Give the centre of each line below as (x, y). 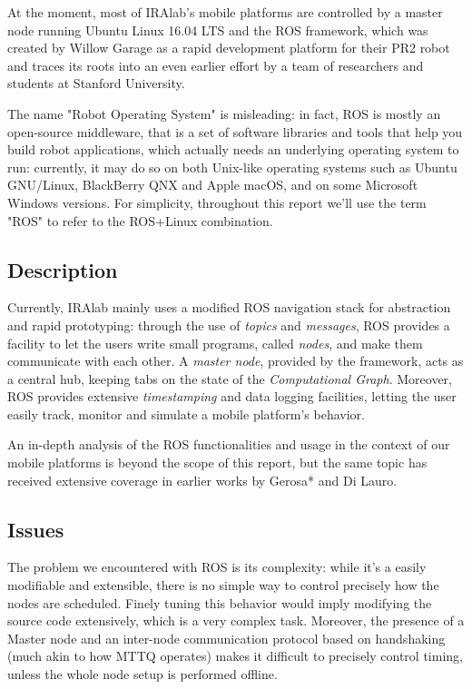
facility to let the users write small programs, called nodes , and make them (215, 343)
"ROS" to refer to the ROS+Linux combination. (140, 220)
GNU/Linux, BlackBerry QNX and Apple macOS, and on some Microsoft (213, 185)
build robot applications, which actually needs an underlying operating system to (233, 149)
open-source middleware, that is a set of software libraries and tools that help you (235, 131)
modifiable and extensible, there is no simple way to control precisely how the (223, 585)
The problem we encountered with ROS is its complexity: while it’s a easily (217, 567)
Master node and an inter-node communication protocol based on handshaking (226, 638)
